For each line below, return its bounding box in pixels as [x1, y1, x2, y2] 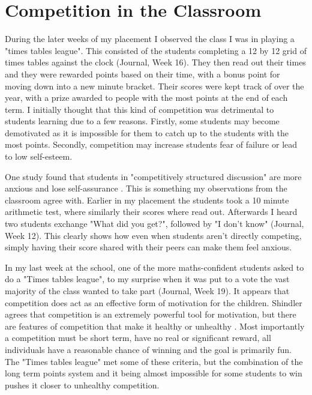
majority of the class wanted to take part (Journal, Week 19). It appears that [5, 285, 290, 297]
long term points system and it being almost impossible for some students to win [5, 367, 302, 379]
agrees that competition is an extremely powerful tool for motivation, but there [5, 308, 296, 321]
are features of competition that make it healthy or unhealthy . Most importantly [5, 319, 305, 332]
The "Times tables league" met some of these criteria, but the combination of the [5, 355, 303, 367]
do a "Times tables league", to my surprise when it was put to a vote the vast [5, 273, 290, 285]
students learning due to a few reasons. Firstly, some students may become [5, 115, 280, 127]
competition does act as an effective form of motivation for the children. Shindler [5, 296, 302, 309]
